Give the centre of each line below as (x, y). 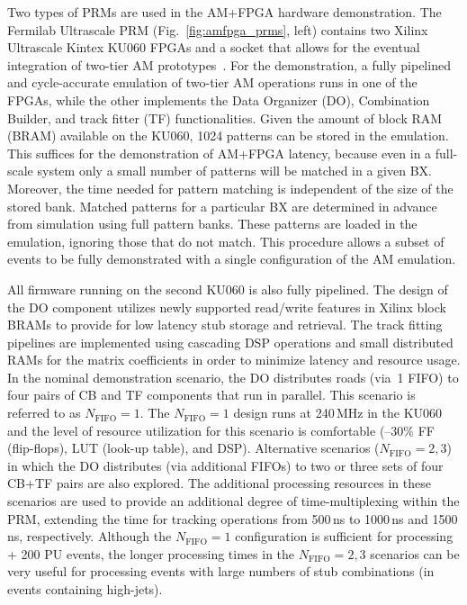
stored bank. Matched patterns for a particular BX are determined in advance (222, 206)
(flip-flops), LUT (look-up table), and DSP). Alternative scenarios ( (193, 448)
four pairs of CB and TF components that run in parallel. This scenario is (211, 395)
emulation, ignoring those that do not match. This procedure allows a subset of (226, 241)
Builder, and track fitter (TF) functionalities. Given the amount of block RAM (225, 117)
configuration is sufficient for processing (344, 536)
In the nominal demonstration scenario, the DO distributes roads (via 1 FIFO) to (233, 377)
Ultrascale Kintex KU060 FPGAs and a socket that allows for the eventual (214, 47)
